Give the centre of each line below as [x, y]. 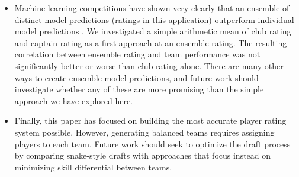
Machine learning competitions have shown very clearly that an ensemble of [152, 8]
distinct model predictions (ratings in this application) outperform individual [154, 19]
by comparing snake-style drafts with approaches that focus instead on [143, 155]
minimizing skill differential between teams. [93, 167]
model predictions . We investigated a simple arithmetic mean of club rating [153, 31]
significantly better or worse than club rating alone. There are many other [149, 65]
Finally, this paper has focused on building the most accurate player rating [150, 120]
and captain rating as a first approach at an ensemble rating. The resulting [151, 42]
